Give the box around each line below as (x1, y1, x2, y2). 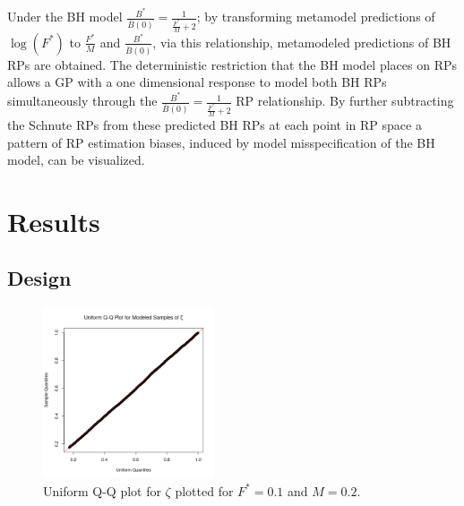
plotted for (175, 481, 234, 500)
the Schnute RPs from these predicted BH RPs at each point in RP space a (7, 115, 422, 133)
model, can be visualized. (7, 150, 145, 169)
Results (7, 202, 100, 239)
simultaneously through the (7, 91, 158, 110)
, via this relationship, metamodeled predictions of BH (152, 32, 451, 51)
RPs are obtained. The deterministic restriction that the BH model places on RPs (7, 55, 457, 73)
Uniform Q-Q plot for (43, 481, 161, 500)
